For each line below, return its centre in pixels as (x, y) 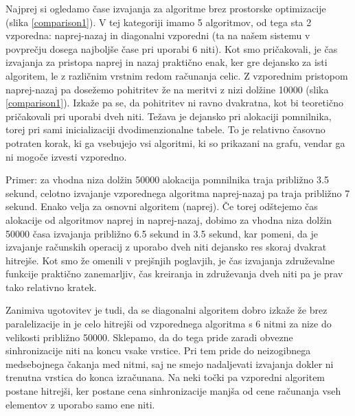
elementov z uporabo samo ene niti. (80, 404)
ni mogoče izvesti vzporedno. (66, 156)
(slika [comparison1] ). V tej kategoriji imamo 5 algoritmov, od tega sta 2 (159, 22)
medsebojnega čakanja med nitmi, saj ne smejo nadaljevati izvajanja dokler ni (170, 363)
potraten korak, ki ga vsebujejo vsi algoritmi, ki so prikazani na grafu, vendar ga (175, 142)
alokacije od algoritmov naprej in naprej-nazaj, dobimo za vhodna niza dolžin (169, 219)
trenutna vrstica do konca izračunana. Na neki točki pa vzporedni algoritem (165, 377)
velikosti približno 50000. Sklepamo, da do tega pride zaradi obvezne (149, 337)
